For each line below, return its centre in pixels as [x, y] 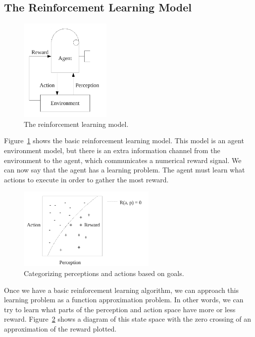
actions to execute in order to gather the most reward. [86, 179]
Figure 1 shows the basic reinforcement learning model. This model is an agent [124, 140]
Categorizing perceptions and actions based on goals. [104, 273]
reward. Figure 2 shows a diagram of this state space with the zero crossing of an [128, 319]
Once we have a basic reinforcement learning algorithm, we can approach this [121, 290]
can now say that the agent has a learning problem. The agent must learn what [125, 170]
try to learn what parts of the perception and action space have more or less [120, 309]
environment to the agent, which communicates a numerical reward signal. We [123, 160]
